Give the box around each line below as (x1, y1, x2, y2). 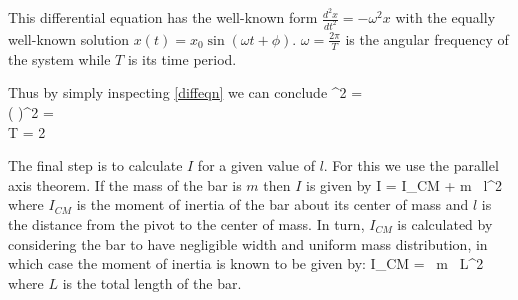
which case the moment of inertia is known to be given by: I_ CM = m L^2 (8, 253, 484, 274)
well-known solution (8, 28, 130, 49)
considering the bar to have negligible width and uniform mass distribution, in (8, 233, 488, 254)
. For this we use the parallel (323, 155, 499, 176)
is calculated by (397, 213, 493, 234)
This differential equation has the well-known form (8, 7, 318, 28)
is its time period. (127, 48, 237, 69)
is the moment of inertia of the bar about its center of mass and (76, 194, 469, 215)
